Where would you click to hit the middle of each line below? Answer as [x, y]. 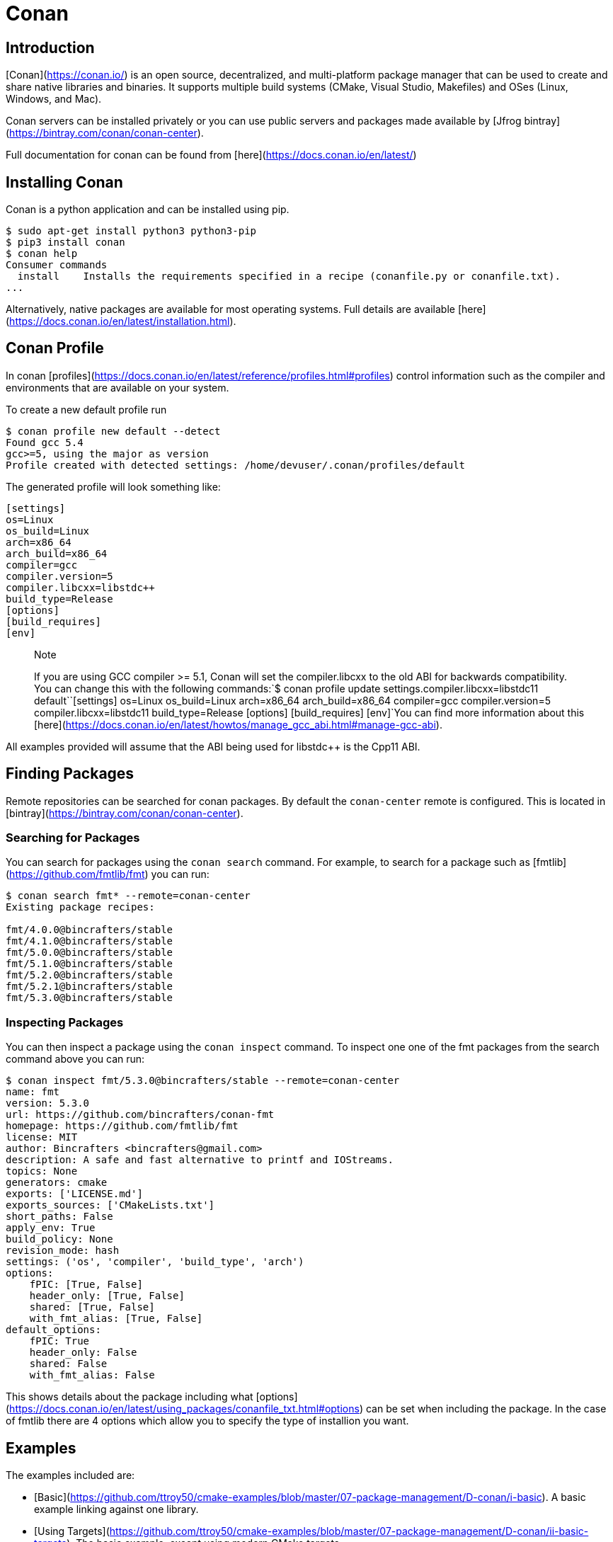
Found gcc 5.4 [45, 442]
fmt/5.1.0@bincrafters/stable [90, 964]
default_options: [53, 1330]
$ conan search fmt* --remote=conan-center [128, 896]
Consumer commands [57, 265]
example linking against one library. [116, 1509]
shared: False [68, 1364]
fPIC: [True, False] [86, 1285]
